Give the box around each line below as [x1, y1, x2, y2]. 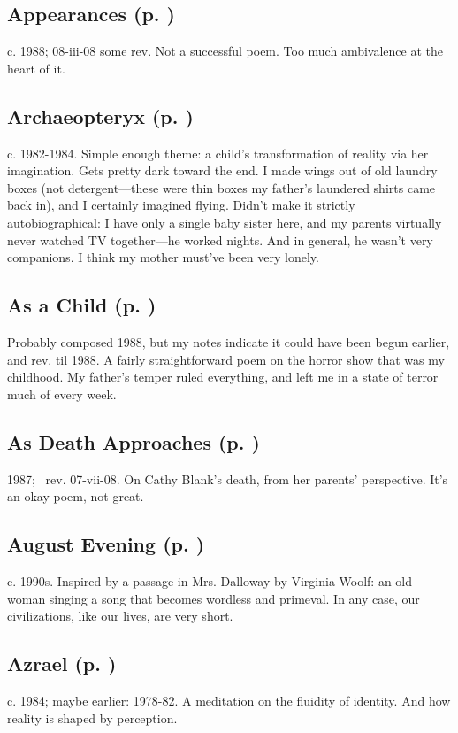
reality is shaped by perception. [7, 708, 178, 727]
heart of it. [7, 58, 65, 77]
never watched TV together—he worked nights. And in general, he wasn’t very [7, 230, 433, 249]
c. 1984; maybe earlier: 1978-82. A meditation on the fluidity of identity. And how [7, 691, 451, 709]
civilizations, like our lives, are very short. [7, 606, 233, 625]
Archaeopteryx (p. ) [7, 102, 194, 129]
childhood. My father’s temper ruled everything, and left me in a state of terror [7, 367, 439, 386]
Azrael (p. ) [7, 650, 117, 677]
